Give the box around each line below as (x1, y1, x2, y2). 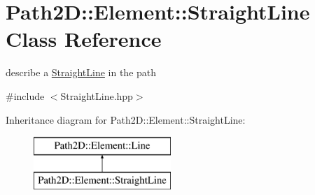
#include (6, 88, 45, 103)
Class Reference (6, 24, 162, 53)
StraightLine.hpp (60, 88, 133, 103)
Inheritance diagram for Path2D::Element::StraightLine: (6, 112, 246, 127)
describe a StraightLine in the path (6, 65, 157, 80)
